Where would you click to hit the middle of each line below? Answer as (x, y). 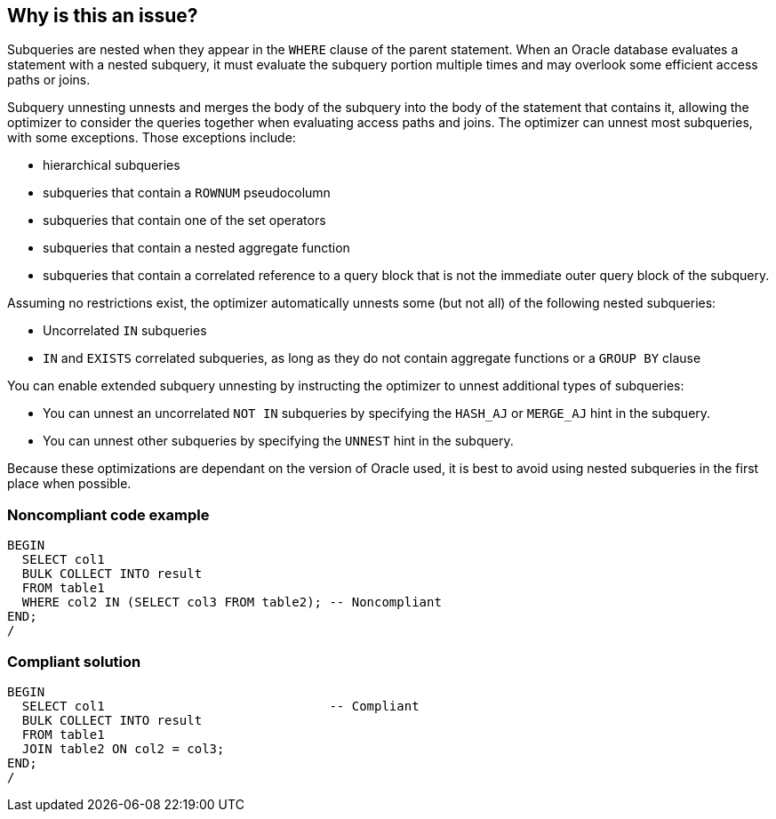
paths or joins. (49, 80)
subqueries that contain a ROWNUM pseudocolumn (187, 193)
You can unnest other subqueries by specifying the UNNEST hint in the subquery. (278, 441)
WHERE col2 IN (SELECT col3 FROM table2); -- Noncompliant (232, 602)
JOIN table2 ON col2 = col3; (123, 748)
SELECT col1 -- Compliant (220, 706)
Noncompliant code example (108, 514)
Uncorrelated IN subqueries (125, 331)
